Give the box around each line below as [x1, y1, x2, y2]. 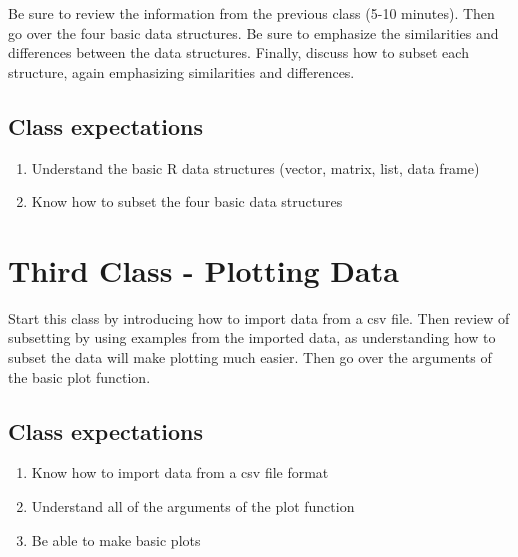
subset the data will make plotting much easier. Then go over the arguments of [8, 347, 492, 368]
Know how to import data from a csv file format [31, 462, 329, 483]
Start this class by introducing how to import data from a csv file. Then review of [8, 307, 510, 328]
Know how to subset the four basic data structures [31, 191, 343, 212]
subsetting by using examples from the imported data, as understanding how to [8, 327, 496, 348]
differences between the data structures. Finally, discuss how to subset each [8, 42, 469, 63]
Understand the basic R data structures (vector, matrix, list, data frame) [31, 157, 480, 178]
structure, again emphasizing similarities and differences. [8, 61, 355, 82]
